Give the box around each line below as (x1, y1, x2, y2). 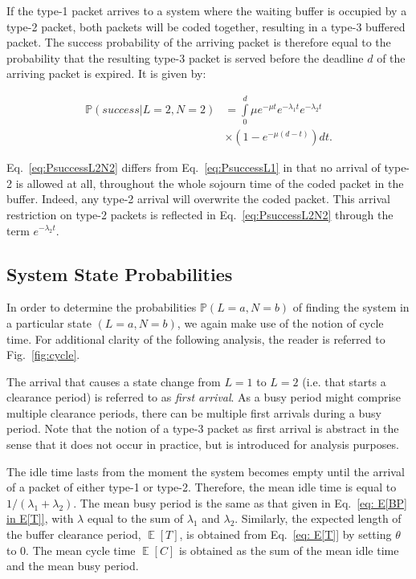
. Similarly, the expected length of (235, 510, 402, 527)
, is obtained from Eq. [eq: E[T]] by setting (179, 526, 392, 543)
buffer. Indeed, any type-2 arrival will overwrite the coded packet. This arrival (6, 190, 390, 207)
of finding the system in (292, 299, 410, 316)
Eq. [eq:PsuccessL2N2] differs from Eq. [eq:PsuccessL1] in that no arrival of (6, 159, 381, 176)
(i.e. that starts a (302, 373, 386, 389)
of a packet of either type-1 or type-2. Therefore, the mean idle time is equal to (6, 479, 397, 495)
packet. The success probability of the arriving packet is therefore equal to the (6, 34, 391, 51)
